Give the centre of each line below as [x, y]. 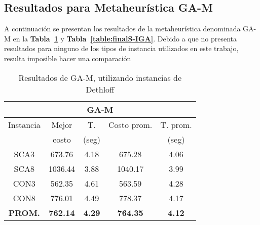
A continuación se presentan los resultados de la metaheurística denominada [122, 29]
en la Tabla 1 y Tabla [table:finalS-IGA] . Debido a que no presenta [125, 38]
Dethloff [100, 89]
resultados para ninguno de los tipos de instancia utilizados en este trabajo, [121, 48]
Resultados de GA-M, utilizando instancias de [100, 77]
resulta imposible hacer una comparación [68, 58]
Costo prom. [130, 124]
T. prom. [176, 124]
